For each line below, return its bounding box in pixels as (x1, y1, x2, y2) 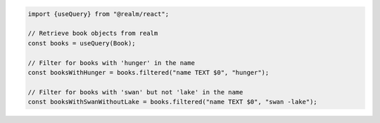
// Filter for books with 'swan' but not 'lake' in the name (27, 88, 243, 96)
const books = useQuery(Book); (27, 39, 137, 47)
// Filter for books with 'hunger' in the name (27, 59, 195, 66)
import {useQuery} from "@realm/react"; (27, 10, 169, 17)
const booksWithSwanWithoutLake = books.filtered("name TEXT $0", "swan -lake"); (27, 98, 318, 106)
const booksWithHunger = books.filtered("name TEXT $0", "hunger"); (27, 68, 270, 76)
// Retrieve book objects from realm (27, 29, 158, 38)
